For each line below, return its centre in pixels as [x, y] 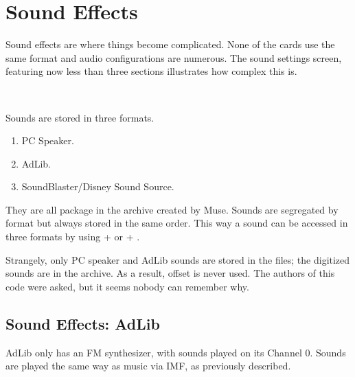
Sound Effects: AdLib [83, 323]
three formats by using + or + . [73, 237]
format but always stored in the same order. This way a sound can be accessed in [177, 223]
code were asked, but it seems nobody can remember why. [127, 286]
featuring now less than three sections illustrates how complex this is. [151, 71]
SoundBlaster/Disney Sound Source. [98, 186]
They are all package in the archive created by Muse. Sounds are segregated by [172, 209]
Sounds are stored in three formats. [80, 117]
